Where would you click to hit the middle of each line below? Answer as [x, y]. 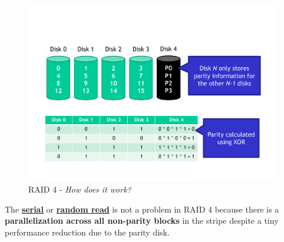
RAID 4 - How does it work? [80, 189]
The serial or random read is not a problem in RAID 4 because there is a [142, 209]
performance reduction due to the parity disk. [87, 232]
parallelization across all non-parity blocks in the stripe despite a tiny [142, 221]
